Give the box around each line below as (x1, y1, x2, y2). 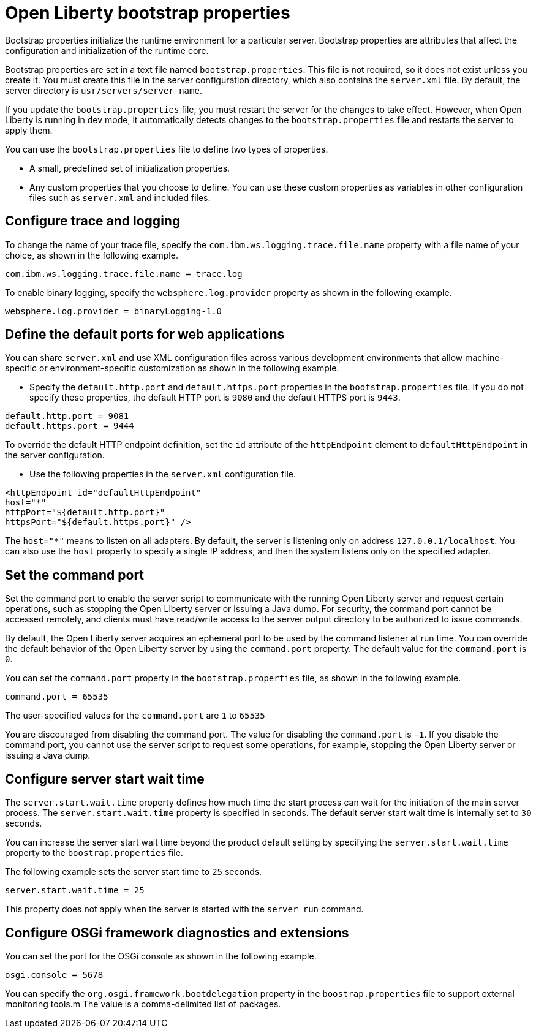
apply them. (5, 124, 53, 135)
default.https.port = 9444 (5, 421, 134, 431)
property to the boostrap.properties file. (5, 847, 183, 858)
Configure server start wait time (5, 771, 205, 787)
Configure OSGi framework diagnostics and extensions (5, 925, 349, 940)
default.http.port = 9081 (5, 411, 129, 422)
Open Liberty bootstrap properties (5, 2, 290, 23)
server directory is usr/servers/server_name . (5, 85, 202, 96)
